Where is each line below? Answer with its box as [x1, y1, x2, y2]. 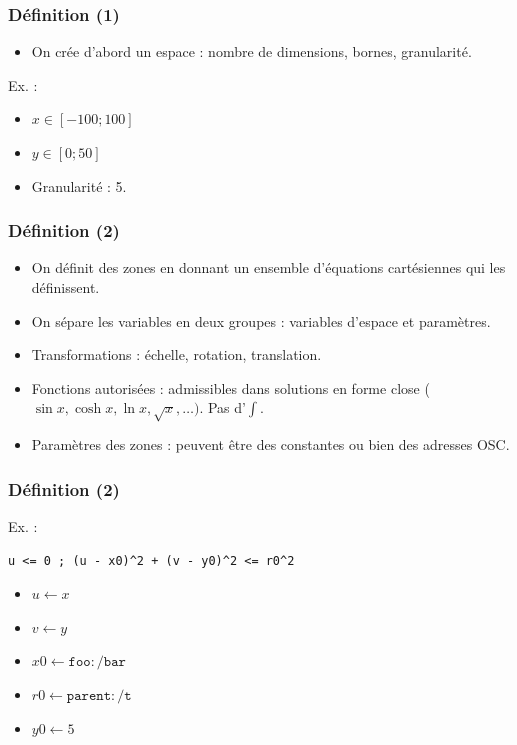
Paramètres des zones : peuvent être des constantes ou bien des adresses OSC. [31, 434, 510, 455]
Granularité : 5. [31, 175, 127, 196]
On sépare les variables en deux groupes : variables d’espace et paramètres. [31, 310, 491, 331]
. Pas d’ [199, 397, 246, 418]
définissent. [31, 277, 100, 297]
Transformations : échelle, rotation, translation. [31, 344, 322, 365]
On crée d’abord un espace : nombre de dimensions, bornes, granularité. [31, 41, 472, 62]
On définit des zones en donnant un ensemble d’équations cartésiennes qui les [31, 257, 506, 278]
